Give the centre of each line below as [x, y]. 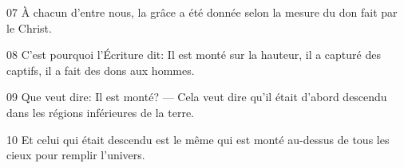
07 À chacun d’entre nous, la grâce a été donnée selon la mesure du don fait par [202, 12]
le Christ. [29, 27]
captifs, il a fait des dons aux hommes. [101, 70]
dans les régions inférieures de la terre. [100, 112]
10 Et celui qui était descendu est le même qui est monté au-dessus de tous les [198, 139]
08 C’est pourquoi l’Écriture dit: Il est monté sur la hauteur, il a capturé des [194, 55]
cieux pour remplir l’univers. [76, 155]
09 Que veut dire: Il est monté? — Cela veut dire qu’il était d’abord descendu [197, 97]
